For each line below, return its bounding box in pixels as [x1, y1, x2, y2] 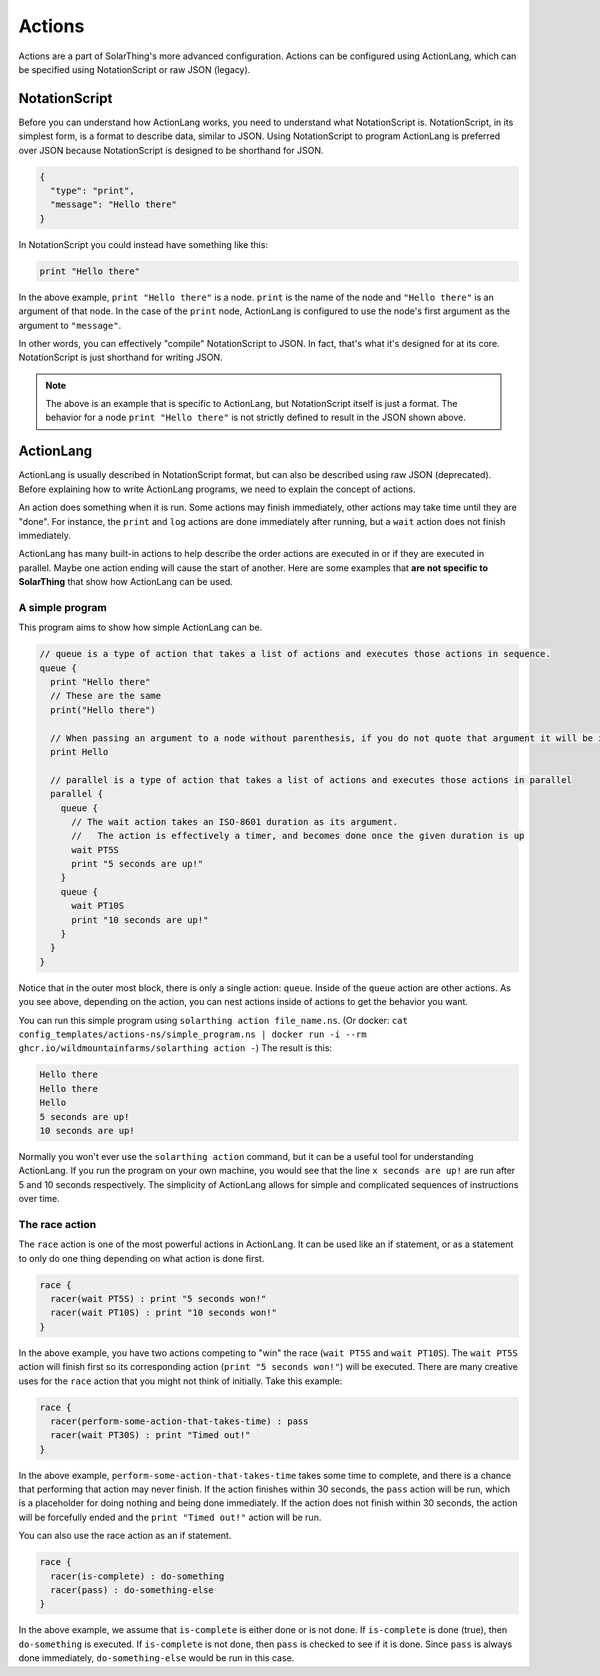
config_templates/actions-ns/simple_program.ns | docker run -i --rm [18, 1028, 367, 1040]
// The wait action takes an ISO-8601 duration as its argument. [71, 816, 399, 827]
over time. [18, 1193, 60, 1205]
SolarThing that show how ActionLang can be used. [18, 576, 234, 588]
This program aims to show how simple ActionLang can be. [18, 621, 263, 634]
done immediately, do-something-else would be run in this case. [18, 1652, 295, 1664]
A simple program [18, 600, 107, 614]
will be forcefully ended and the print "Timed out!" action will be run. [18, 1511, 322, 1523]
